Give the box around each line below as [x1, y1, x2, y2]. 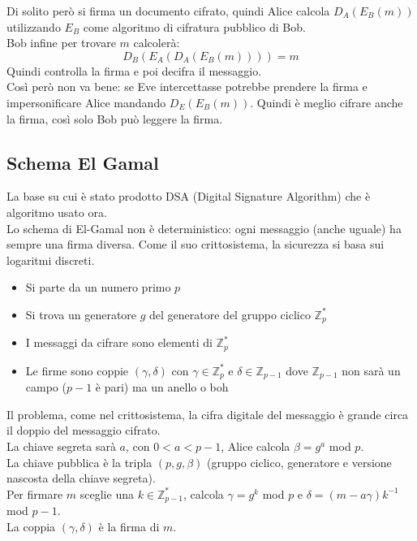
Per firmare [6, 485, 63, 502]
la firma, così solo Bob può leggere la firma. [6, 110, 223, 127]
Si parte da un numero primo [25, 279, 171, 296]
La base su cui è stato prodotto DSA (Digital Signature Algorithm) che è [6, 188, 371, 205]
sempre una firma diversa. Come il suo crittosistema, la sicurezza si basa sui [6, 236, 385, 253]
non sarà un [342, 361, 401, 379]
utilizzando [6, 18, 61, 35]
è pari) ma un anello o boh [95, 379, 229, 396]
